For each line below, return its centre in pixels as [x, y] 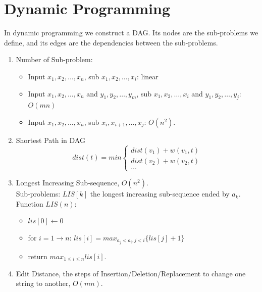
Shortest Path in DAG [50, 140]
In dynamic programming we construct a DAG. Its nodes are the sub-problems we [131, 33]
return [38, 256]
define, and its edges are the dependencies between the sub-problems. [111, 42]
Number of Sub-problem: [54, 59]
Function [30, 203]
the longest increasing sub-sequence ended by [160, 194]
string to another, [43, 283]
